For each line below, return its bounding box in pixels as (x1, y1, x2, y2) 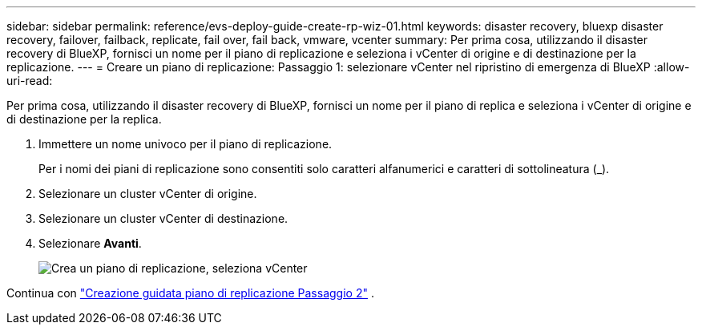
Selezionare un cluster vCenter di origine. (38, 187, 257, 200)
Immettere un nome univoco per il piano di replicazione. (38, 137, 333, 151)
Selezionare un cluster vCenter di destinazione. (38, 212, 288, 225)
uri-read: (6, 74, 53, 87)
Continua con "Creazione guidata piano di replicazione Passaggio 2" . (6, 286, 374, 300)
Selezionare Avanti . (38, 236, 142, 250)
